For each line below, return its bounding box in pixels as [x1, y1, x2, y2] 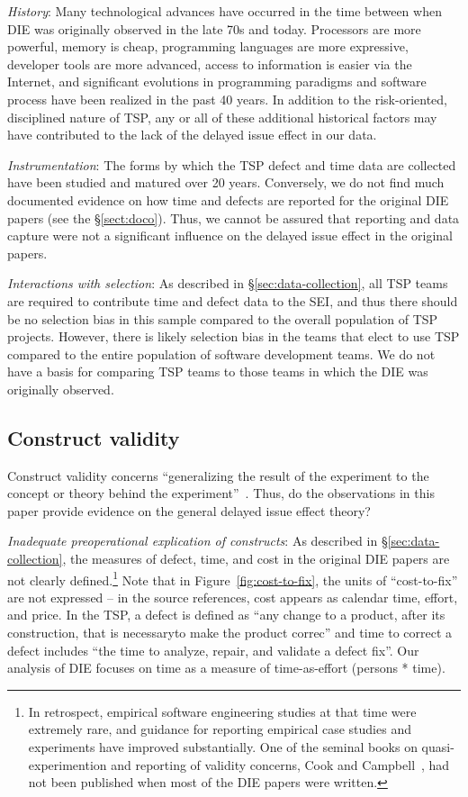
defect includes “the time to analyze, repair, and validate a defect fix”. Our [7, 640, 419, 659]
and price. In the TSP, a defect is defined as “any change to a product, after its [7, 605, 445, 624]
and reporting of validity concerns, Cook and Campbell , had [111, 755, 450, 774]
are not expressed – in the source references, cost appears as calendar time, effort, [7, 587, 458, 606]
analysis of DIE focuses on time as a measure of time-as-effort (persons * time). [7, 658, 445, 677]
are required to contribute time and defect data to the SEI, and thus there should [7, 291, 458, 310]
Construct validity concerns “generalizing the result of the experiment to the [7, 466, 429, 485]
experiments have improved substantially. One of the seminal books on [28, 738, 418, 756]
